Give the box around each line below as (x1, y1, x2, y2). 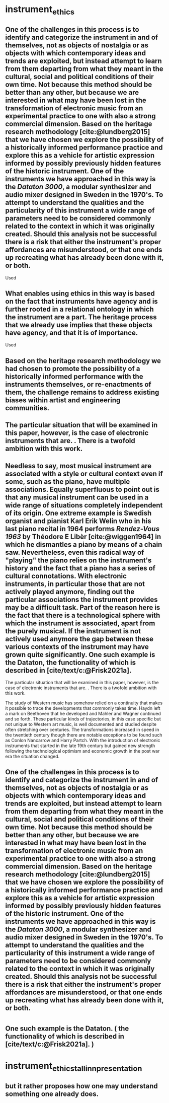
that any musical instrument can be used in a (5, 493, 149, 501)
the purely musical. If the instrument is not (5, 627, 141, 635)
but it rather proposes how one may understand (5, 1081, 158, 1090)
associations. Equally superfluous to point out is (5, 485, 160, 494)
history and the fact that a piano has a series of (5, 564, 156, 572)
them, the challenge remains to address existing (5, 388, 159, 396)
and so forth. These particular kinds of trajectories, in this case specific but (5, 716, 161, 722)
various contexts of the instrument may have (5, 642, 149, 651)
